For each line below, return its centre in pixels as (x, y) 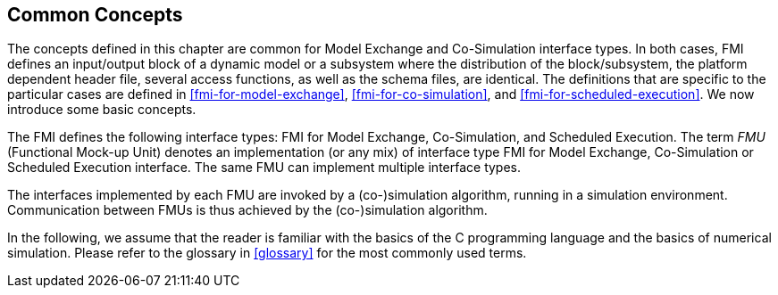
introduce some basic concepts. (102, 110)
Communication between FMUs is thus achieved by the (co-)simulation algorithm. (247, 210)
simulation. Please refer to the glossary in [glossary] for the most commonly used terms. (267, 253)
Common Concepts (95, 15)
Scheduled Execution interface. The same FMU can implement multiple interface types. (264, 168)
